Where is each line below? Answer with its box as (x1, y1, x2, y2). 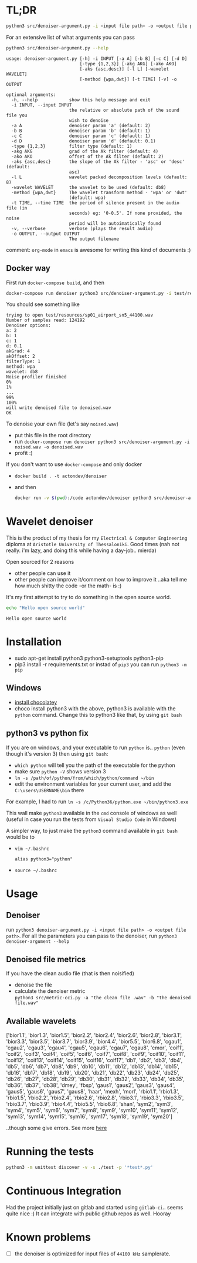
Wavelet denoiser (6, 515, 94, 529)
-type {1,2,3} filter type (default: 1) (11, 143, 133, 149)
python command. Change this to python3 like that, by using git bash (14, 711, 182, 718)
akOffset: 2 (6, 354, 35, 360)
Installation (6, 635, 62, 649)
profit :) (14, 450, 33, 457)
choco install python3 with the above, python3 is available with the (14, 704, 176, 712)
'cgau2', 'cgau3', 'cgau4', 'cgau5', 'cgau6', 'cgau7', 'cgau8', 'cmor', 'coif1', (6, 1044, 184, 1051)
